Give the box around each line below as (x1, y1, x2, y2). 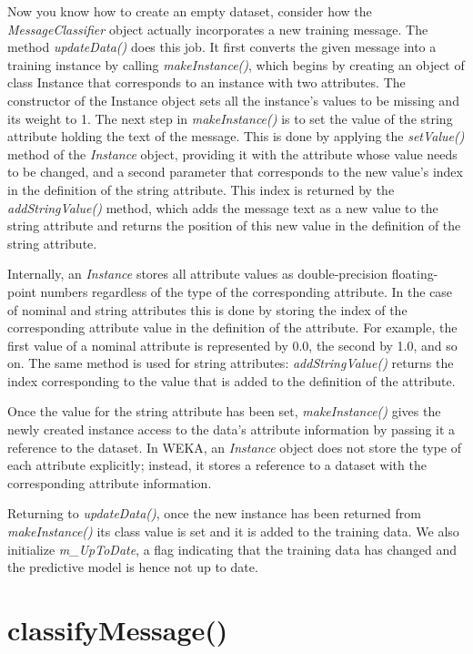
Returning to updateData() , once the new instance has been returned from (7, 504, 421, 523)
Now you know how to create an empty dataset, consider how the (7, 2, 372, 20)
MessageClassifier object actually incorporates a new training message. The (7, 19, 428, 38)
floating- (391, 264, 438, 283)
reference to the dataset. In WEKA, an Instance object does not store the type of (7, 437, 461, 456)
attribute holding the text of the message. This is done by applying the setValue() (7, 127, 465, 146)
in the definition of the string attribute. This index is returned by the (7, 179, 395, 199)
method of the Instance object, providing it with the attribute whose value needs (7, 144, 458, 163)
